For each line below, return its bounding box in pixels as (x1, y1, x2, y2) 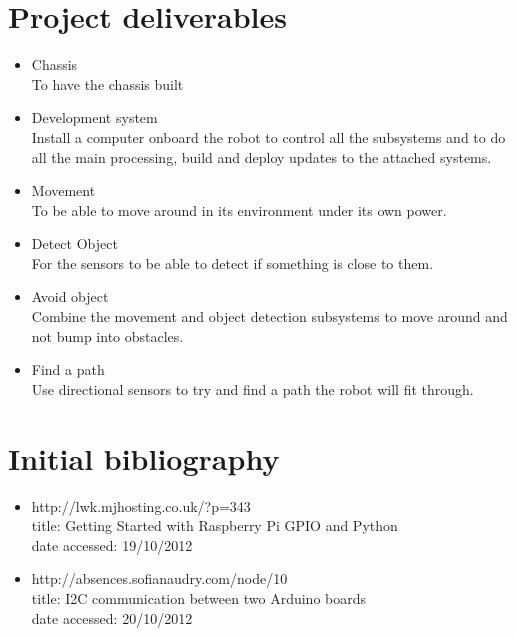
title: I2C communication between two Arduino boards (31, 587, 367, 608)
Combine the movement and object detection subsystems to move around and (31, 306, 508, 327)
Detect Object (31, 233, 118, 254)
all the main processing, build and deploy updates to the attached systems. (31, 146, 492, 167)
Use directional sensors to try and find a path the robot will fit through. (31, 378, 474, 399)
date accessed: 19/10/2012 (31, 534, 193, 555)
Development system (31, 107, 158, 128)
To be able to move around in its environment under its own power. (31, 199, 447, 220)
